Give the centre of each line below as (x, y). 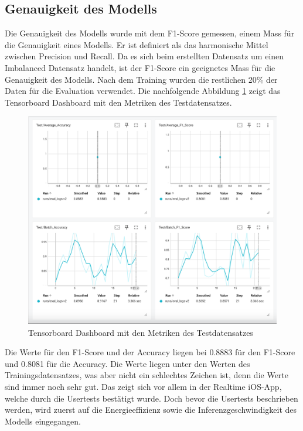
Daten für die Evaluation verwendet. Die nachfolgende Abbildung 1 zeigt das (143, 91)
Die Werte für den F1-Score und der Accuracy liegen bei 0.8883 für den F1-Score (150, 352)
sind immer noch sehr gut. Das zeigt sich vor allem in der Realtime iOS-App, (143, 386)
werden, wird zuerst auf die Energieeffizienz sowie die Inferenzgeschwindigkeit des (151, 410)
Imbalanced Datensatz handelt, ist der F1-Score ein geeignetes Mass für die (140, 67)
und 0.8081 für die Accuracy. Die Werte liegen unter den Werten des (127, 363)
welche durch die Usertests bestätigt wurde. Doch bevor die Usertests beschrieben (151, 398)
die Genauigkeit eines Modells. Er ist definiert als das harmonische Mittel (137, 44)
